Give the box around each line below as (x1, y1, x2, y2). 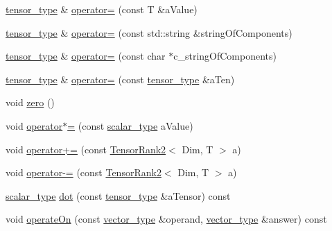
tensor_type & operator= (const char (6, 49, 166, 63)
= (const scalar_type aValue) (67, 118, 193, 132)
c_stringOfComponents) (173, 49, 277, 63)
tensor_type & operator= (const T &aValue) (6, 2, 198, 16)
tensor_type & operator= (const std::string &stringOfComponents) (6, 25, 292, 40)
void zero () (6, 95, 55, 110)
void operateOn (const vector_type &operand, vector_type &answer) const (6, 212, 327, 226)
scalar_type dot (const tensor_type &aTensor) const (6, 188, 231, 203)
